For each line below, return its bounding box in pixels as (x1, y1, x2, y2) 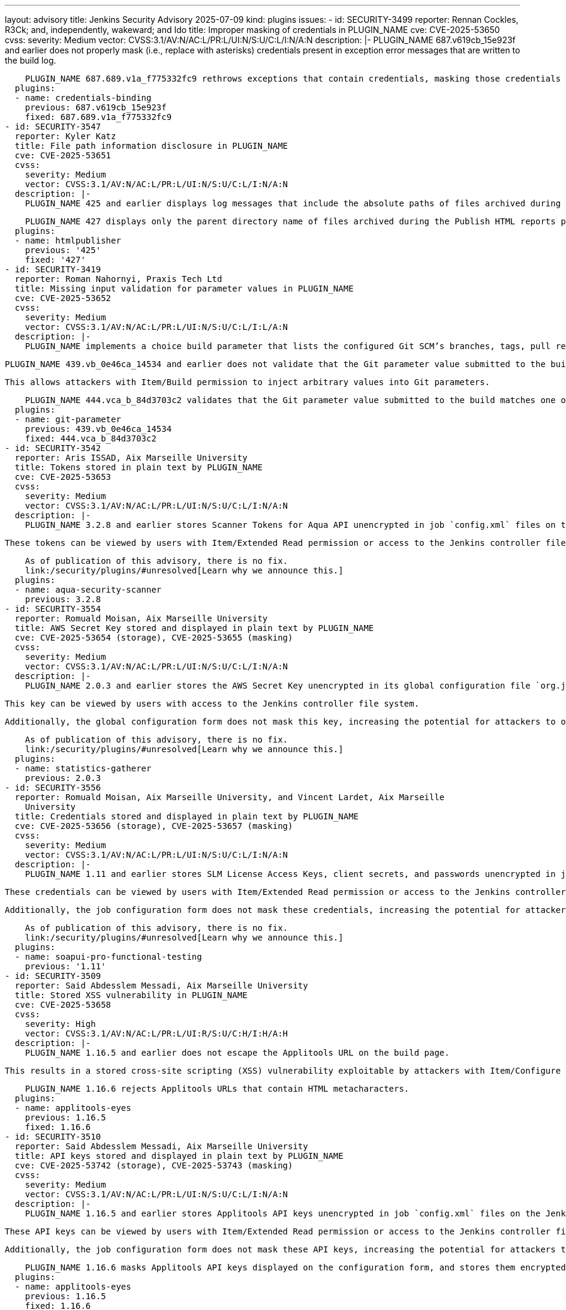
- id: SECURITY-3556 (5, 783, 101, 792)
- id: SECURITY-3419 (5, 265, 101, 274)
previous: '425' (25, 245, 101, 255)
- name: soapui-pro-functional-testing (14, 952, 202, 962)
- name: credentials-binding (14, 93, 152, 103)
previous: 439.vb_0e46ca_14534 (25, 424, 172, 434)
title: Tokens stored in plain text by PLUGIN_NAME (14, 462, 263, 472)
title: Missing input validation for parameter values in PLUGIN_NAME (14, 284, 354, 293)
